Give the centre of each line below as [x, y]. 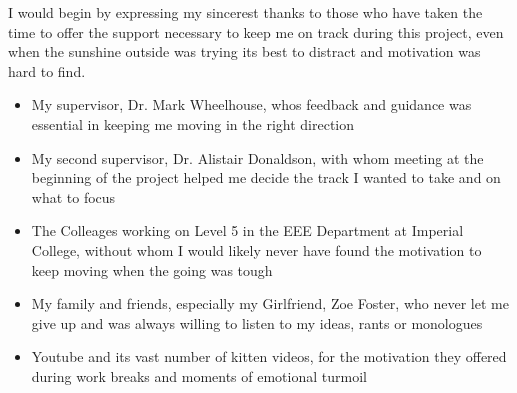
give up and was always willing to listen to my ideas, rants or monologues [257, 322]
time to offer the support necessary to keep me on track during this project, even [256, 31]
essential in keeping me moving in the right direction [193, 123]
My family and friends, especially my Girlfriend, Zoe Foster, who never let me [270, 303]
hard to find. [47, 70]
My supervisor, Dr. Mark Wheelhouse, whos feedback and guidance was [251, 104]
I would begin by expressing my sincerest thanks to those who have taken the [245, 12]
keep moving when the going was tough [152, 269]
